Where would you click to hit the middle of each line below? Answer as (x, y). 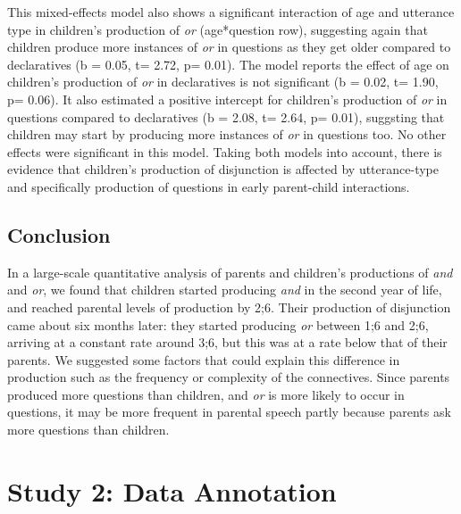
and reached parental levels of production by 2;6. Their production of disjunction (229, 307)
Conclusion (59, 234)
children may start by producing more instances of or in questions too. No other (227, 134)
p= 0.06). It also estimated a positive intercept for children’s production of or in (227, 99)
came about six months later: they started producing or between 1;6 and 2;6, (218, 324)
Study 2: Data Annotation (172, 490)
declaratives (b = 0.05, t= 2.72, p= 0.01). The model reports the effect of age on (228, 64)
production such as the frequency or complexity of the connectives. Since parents (229, 377)
